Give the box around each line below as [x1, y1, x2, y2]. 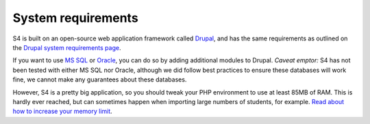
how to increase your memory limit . [12, 107, 112, 116]
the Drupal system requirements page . [12, 43, 121, 51]
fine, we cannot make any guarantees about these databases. [12, 75, 187, 84]
